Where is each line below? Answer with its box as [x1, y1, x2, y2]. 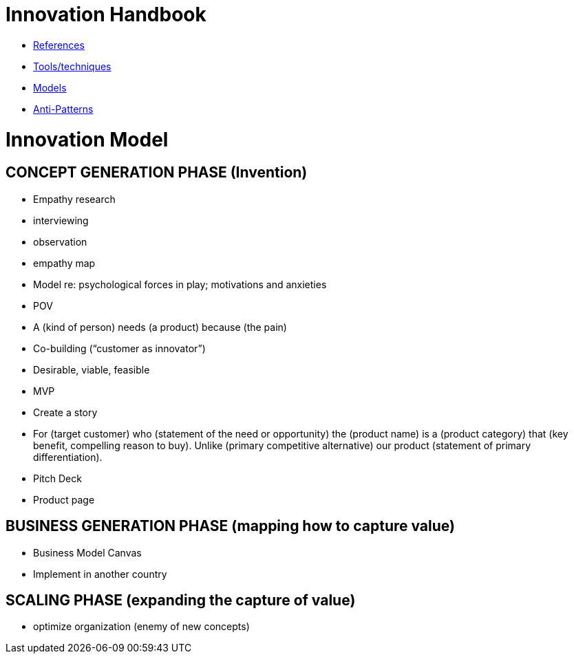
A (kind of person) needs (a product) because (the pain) [33, 321, 287, 333]
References [33, 39, 85, 51]
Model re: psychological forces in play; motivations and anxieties [33, 278, 327, 290]
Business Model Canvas [33, 546, 142, 559]
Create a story [33, 406, 98, 418]
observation [33, 235, 87, 248]
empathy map [33, 257, 96, 269]
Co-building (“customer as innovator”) [33, 342, 206, 354]
